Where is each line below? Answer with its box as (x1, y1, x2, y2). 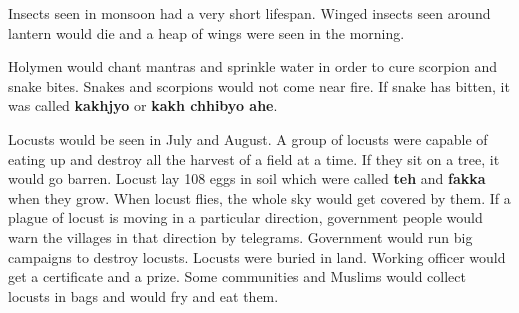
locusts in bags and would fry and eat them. (8, 285, 279, 306)
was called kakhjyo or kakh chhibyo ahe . (8, 95, 278, 116)
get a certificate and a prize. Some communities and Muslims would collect (8, 266, 466, 287)
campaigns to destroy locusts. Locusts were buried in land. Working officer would (8, 246, 506, 267)
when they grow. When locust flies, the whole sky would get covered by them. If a (8, 187, 511, 208)
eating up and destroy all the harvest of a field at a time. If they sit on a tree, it (8, 148, 500, 169)
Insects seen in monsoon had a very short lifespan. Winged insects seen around (8, 3, 491, 23)
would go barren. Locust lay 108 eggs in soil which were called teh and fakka (8, 168, 486, 189)
